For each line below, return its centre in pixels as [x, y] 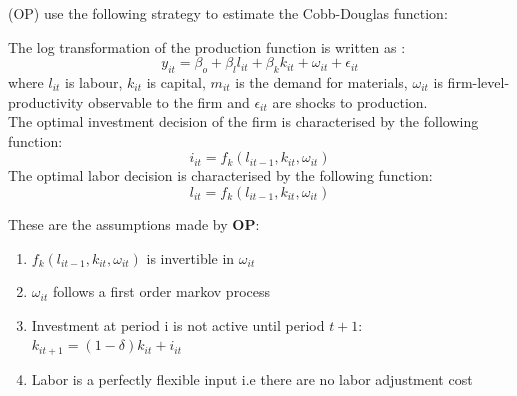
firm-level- [478, 81]
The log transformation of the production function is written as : [207, 46]
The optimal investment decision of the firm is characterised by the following [243, 121]
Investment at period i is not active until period [178, 324]
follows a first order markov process [161, 291]
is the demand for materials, [321, 81]
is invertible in [190, 257]
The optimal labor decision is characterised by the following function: [220, 175]
